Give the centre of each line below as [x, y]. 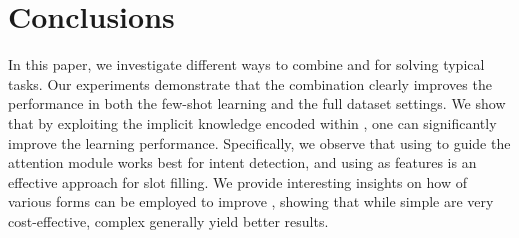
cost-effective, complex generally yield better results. [168, 220]
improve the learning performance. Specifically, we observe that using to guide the [259, 142]
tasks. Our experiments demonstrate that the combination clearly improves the [250, 83]
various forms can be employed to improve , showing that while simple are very [251, 201]
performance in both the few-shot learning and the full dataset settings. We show [257, 103]
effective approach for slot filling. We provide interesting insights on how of [237, 181]
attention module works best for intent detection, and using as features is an [242, 162]
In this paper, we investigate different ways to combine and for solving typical [246, 64]
